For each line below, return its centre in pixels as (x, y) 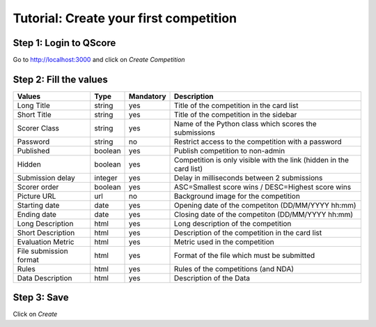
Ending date (37, 214)
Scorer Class (38, 128)
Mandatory (148, 96)
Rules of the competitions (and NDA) (234, 268)
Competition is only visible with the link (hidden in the (262, 160)
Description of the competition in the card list (248, 232)
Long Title (33, 105)
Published (33, 151)
